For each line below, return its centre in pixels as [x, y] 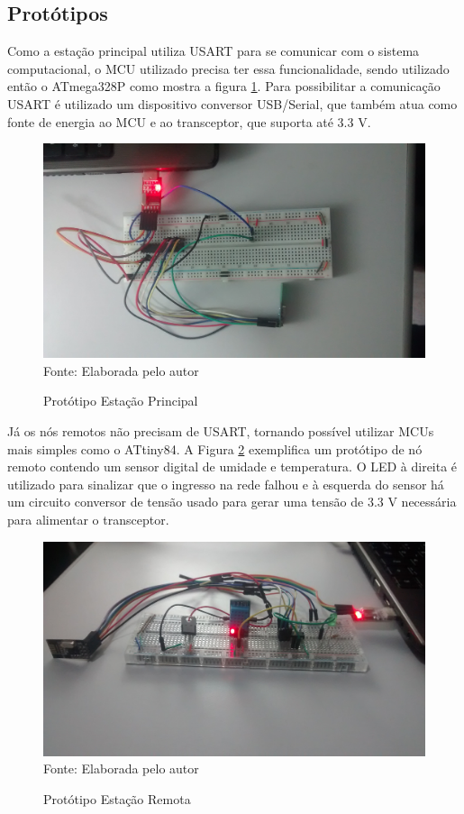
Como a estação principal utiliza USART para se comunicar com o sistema [214, 51]
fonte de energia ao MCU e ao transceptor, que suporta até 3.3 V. [189, 121]
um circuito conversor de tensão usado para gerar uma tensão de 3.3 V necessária [232, 502]
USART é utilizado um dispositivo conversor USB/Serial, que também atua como [232, 103]
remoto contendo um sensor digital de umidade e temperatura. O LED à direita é [232, 466]
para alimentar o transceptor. [88, 519]
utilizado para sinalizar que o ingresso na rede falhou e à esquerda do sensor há [226, 484]
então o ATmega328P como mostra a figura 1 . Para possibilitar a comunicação [224, 86]
